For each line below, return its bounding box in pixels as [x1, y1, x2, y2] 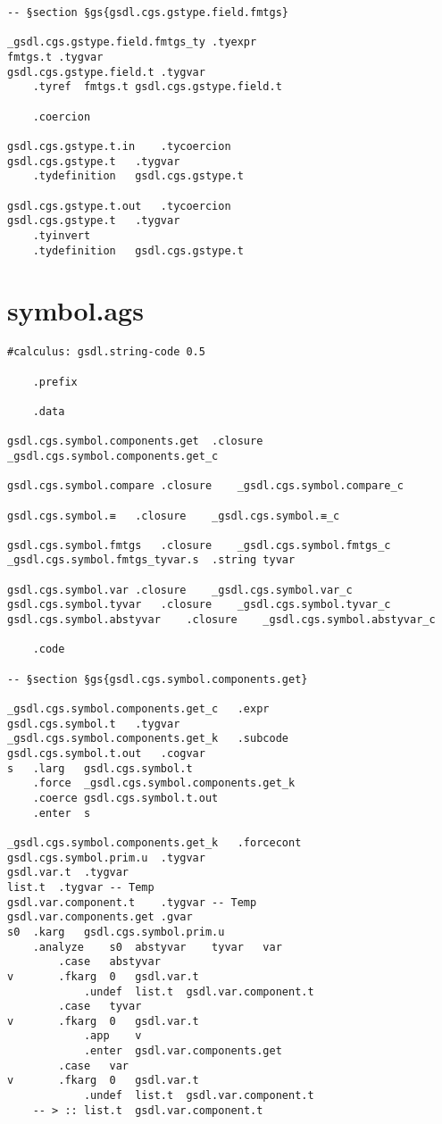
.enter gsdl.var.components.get [83, 1045, 282, 1058]
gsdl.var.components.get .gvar [7, 911, 193, 924]
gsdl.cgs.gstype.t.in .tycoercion [7, 139, 231, 153]
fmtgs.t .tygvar [7, 50, 104, 63]
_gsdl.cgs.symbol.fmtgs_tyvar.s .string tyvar [7, 554, 296, 567]
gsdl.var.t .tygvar [7, 866, 129, 879]
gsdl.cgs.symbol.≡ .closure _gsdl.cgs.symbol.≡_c [7, 509, 340, 522]
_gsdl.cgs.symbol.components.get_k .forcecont [7, 836, 302, 849]
